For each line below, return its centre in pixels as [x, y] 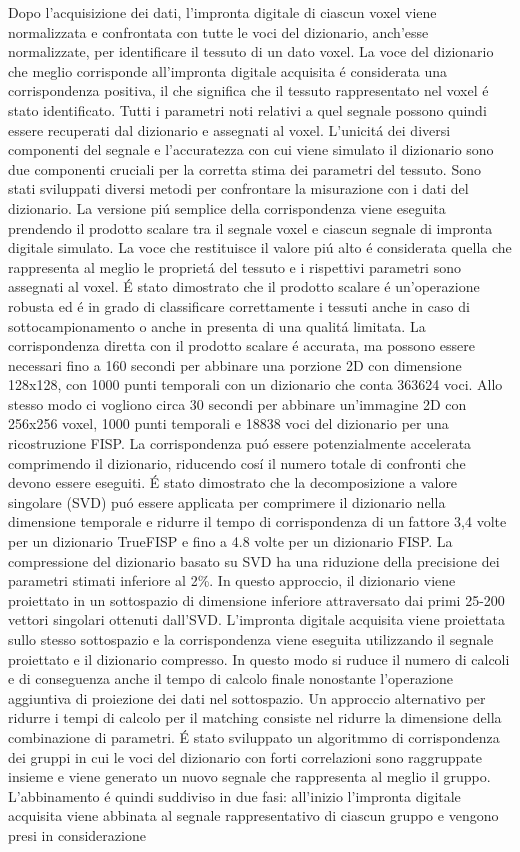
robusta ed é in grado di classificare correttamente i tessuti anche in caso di [239, 305]
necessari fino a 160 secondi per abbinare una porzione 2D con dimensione [235, 364]
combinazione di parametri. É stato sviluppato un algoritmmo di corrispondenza [254, 736]
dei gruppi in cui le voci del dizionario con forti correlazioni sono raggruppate [245, 756]
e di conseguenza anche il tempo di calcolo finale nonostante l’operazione [231, 678]
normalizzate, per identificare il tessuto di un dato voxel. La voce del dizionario [251, 51]
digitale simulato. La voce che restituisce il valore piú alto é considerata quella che [260, 247]
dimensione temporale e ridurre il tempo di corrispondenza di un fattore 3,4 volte [257, 521]
